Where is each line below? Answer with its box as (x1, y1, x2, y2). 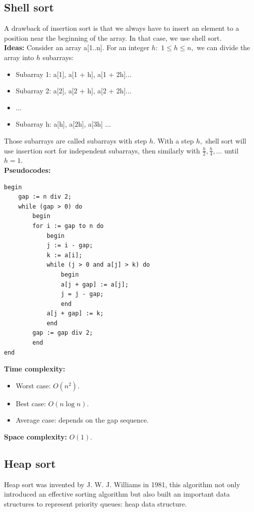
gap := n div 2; (18, 193, 72, 201)
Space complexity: (4, 432, 67, 442)
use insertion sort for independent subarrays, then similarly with (4, 145, 200, 155)
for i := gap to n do (32, 222, 104, 229)
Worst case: (15, 380, 51, 390)
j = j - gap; (61, 291, 104, 298)
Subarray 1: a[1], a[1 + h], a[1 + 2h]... (15, 69, 132, 79)
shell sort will (205, 135, 247, 146)
